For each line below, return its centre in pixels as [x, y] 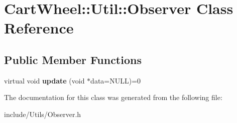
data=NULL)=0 [116, 80]
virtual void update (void [44, 80]
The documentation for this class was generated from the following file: [113, 97]
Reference [39, 28]
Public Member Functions [73, 59]
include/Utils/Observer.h [43, 114]
